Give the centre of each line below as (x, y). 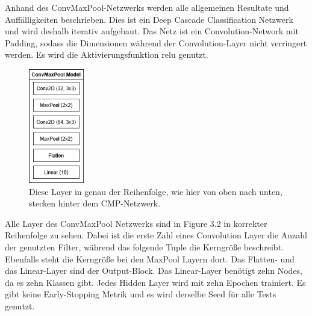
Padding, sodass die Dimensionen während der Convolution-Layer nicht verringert (156, 42)
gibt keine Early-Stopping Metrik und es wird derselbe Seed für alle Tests (141, 294)
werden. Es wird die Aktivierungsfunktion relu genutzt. (107, 54)
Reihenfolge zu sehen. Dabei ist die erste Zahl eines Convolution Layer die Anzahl (156, 235)
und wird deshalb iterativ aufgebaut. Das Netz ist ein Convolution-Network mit (152, 31)
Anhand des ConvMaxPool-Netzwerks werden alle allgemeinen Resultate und (147, 7)
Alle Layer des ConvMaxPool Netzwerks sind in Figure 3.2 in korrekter (136, 223)
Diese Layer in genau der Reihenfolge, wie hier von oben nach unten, (156, 191)
